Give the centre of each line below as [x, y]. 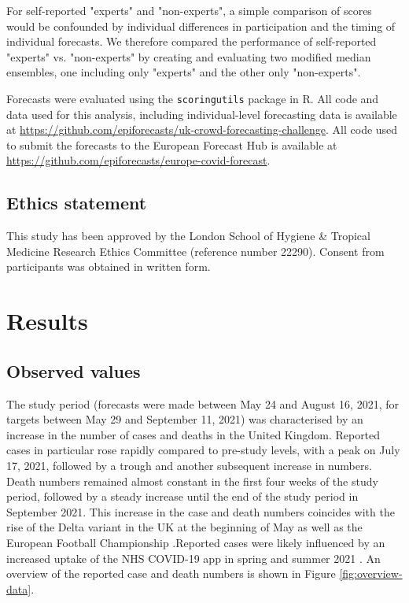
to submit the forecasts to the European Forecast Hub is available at [172, 144]
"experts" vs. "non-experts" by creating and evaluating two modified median [189, 56]
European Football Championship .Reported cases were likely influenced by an [196, 542]
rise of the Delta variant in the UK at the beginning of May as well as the [184, 527]
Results [47, 321]
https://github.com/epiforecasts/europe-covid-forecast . [138, 160]
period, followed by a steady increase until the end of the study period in [182, 496]
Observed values [74, 370]
